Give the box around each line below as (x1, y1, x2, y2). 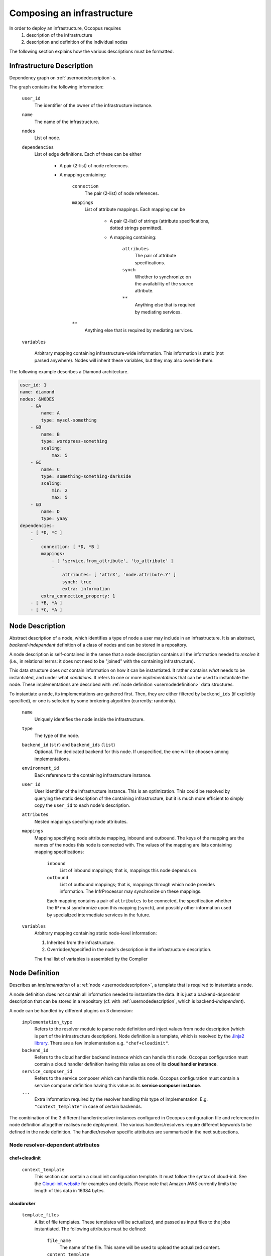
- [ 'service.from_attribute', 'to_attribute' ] (51, 558, 174, 564)
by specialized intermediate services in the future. (47, 912, 151, 918)
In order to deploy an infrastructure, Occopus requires (9, 25, 121, 31)
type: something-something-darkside (41, 473, 131, 479)
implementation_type (22, 1019, 73, 1025)
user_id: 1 (20, 382, 47, 388)
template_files (22, 1212, 60, 1218)
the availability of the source (134, 281, 194, 286)
